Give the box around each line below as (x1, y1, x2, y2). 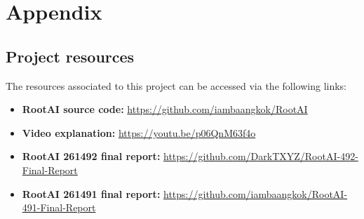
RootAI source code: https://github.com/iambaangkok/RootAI (22, 102, 308, 117)
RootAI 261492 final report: (22, 149, 161, 164)
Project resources (6, 45, 135, 67)
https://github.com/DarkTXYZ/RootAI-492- (163, 149, 358, 164)
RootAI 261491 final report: (22, 186, 161, 201)
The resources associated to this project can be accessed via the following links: (6, 78, 347, 93)
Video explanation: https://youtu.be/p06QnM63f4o (22, 125, 256, 140)
